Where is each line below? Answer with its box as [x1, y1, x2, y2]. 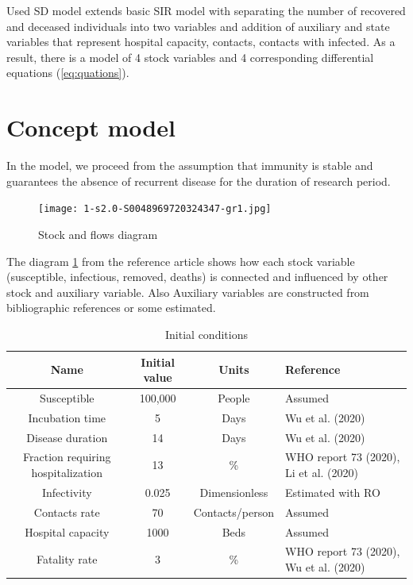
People [218, 389, 250, 406]
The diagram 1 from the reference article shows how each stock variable [6, 252, 355, 269]
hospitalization [31, 464, 103, 481]
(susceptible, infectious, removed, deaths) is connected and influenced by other [6, 268, 388, 285]
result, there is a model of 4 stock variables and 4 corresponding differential [6, 48, 374, 65]
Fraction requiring [23, 448, 111, 465]
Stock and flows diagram [38, 225, 158, 242]
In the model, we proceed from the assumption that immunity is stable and [6, 157, 373, 174]
